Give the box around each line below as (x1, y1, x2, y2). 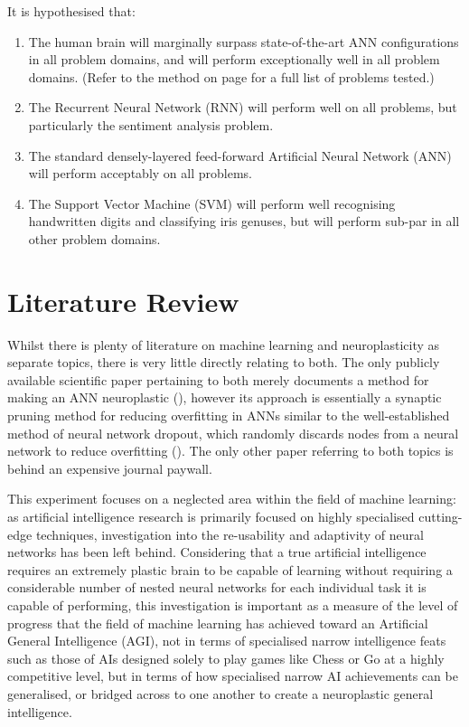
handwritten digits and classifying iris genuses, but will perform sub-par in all (28, 212, 460, 231)
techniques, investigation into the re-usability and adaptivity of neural (35, 524, 424, 543)
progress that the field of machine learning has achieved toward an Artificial (7, 613, 428, 632)
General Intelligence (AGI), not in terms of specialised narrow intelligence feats (7, 631, 446, 650)
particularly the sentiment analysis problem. (28, 115, 274, 134)
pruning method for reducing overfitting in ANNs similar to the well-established (7, 406, 450, 425)
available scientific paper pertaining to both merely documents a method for (7, 370, 429, 389)
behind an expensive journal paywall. (7, 458, 212, 477)
